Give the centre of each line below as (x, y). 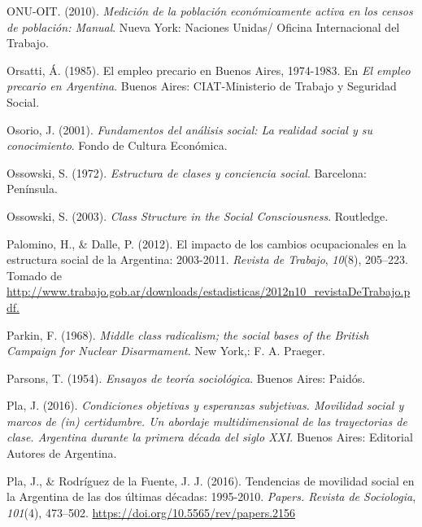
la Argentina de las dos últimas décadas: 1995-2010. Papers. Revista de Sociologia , (211, 496)
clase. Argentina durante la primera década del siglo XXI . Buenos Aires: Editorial (210, 437)
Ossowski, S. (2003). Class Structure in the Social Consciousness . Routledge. (198, 215)
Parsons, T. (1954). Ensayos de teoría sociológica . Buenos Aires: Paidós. (186, 378)
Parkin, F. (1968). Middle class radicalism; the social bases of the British (188, 334)
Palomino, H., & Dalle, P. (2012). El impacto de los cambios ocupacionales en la (207, 243)
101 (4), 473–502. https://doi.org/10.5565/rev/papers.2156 (151, 512)
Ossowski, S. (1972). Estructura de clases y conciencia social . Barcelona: (187, 172)
